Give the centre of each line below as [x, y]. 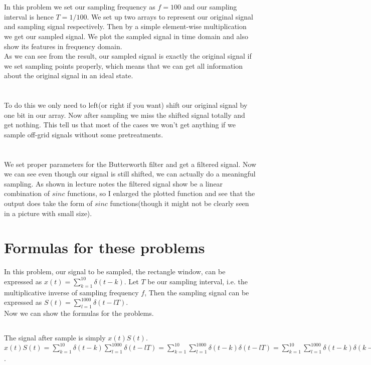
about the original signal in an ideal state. [69, 75]
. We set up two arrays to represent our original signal [170, 16]
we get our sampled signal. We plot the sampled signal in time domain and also [126, 36]
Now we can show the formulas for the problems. [79, 313]
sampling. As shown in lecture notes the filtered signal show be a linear [114, 183]
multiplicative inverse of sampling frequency [71, 292]
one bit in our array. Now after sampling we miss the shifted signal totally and [125, 115]
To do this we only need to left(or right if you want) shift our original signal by [126, 105]
